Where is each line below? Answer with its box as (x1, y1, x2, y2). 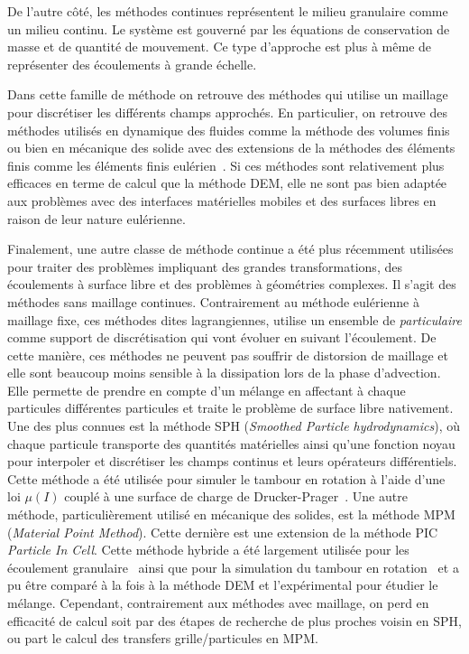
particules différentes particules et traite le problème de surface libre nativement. (7, 398, 454, 417)
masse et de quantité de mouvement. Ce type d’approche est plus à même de (7, 37, 432, 56)
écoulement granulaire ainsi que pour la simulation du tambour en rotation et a (7, 557, 459, 576)
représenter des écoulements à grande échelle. (7, 54, 257, 73)
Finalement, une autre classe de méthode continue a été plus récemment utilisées (7, 239, 454, 258)
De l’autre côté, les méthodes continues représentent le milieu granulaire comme (7, 2, 448, 20)
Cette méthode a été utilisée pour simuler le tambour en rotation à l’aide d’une (7, 469, 446, 488)
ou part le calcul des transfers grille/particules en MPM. (7, 629, 318, 648)
